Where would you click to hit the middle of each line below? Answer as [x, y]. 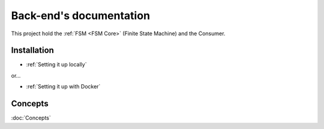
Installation [32, 50]
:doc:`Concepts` [31, 118]
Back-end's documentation [80, 16]
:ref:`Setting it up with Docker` [63, 87]
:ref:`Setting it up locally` [56, 64]
